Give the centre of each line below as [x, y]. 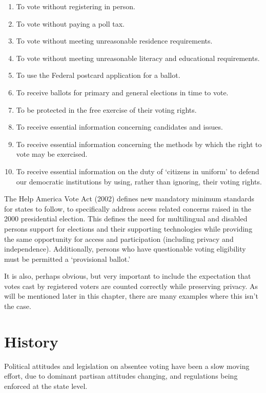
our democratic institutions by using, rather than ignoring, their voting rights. [139, 181]
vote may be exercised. [52, 154]
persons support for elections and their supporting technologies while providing [128, 228]
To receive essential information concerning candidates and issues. [119, 127]
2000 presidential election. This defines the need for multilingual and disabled [126, 219]
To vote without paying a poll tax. [70, 23]
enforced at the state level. [46, 386]
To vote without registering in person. [76, 6]
